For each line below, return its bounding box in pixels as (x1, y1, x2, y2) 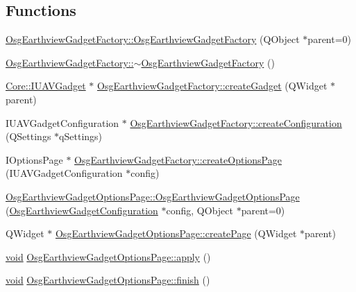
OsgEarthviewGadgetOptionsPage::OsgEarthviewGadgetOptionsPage (6, 189, 300, 203)
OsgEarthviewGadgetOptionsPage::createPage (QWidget (55, 226, 297, 241)
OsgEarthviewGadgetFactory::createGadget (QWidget (96, 78, 328, 93)
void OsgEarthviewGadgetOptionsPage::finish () (6, 273, 210, 287)
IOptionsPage (6, 152, 63, 166)
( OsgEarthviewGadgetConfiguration (6, 203, 158, 217)
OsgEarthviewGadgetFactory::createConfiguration (130, 115, 342, 130)
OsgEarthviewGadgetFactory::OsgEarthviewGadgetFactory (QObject (6, 32, 300, 46)
